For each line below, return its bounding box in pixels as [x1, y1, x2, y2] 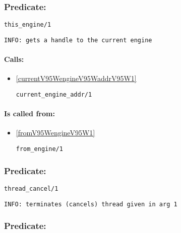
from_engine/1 [16, 145, 63, 152]
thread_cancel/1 [4, 185, 58, 192]
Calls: [4, 54, 24, 64]
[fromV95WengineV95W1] [16, 127, 95, 138]
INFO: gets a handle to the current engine [4, 36, 152, 44]
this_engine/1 [4, 21, 51, 29]
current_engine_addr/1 [16, 91, 92, 98]
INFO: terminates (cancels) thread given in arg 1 [4, 200, 177, 208]
